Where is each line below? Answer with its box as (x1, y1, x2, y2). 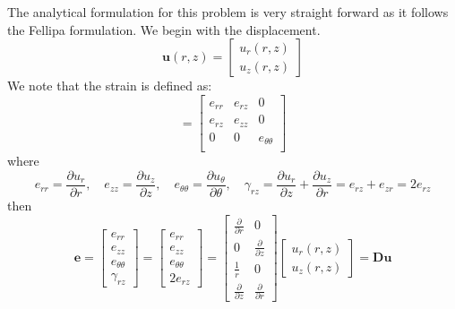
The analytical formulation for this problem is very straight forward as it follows (7, 3, 449, 21)
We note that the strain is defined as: (7, 76, 212, 95)
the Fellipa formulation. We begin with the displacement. (7, 20, 321, 39)
